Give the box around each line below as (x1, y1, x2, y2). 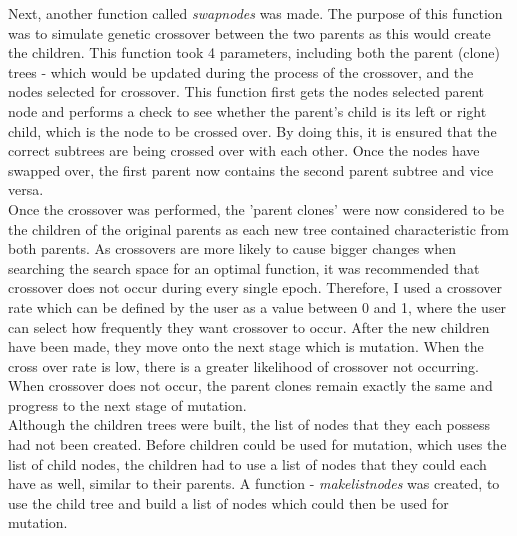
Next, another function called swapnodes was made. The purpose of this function (8, 3, 503, 23)
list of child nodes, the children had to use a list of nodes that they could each (8, 453, 487, 474)
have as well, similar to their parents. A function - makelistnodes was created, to (8, 473, 500, 494)
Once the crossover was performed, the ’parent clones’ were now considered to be (8, 198, 505, 219)
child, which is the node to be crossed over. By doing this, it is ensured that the (8, 120, 497, 141)
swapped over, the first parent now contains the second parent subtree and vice (8, 159, 494, 180)
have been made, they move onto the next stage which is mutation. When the (8, 336, 484, 357)
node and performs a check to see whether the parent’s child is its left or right (8, 100, 487, 121)
